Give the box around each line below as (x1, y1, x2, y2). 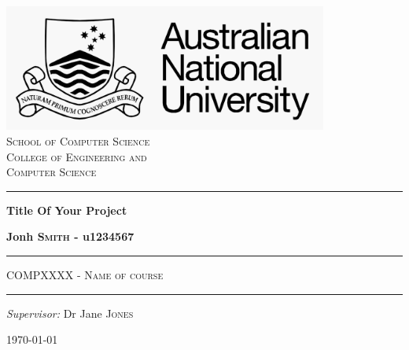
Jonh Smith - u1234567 (6, 228, 134, 245)
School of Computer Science (6, 133, 150, 149)
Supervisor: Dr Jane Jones (6, 304, 134, 321)
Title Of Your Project (6, 201, 127, 218)
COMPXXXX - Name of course (6, 267, 164, 283)
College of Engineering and (6, 148, 147, 164)
